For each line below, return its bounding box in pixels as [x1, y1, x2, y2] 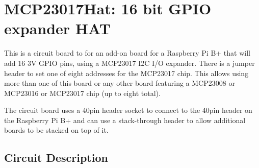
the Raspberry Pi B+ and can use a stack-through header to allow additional [4, 114, 246, 125]
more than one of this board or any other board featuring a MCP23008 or [4, 78, 235, 88]
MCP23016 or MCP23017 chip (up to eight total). [4, 87, 161, 98]
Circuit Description [4, 150, 108, 165]
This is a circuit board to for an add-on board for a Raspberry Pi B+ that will [4, 47, 250, 58]
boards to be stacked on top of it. [4, 125, 109, 135]
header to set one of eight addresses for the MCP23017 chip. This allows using [4, 67, 249, 78]
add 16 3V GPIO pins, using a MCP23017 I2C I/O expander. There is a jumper [4, 57, 255, 68]
